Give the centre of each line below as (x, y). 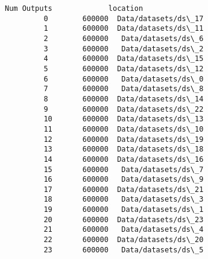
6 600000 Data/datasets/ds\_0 (124, 79)
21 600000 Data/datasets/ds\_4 (124, 230)
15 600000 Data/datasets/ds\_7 (124, 169)
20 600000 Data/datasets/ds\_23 (124, 219)
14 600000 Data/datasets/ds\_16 (124, 159)
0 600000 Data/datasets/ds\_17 (124, 18)
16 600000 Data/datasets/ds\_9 (124, 180)
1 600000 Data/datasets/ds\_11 (124, 29)
